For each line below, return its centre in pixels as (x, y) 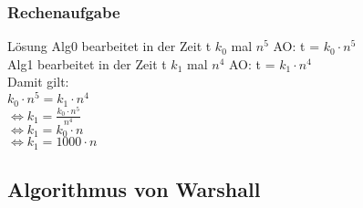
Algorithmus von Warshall (134, 189)
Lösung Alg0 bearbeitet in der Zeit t (109, 46)
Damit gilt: (38, 82)
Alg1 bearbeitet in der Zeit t (87, 63)
